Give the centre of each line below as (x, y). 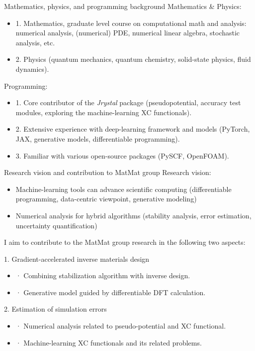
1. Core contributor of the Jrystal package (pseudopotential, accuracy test (128, 102)
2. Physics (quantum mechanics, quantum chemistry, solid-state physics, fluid (133, 59)
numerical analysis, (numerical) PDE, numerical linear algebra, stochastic (128, 33)
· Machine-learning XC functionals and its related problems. (109, 342)
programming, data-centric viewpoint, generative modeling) (106, 199)
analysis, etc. (35, 42)
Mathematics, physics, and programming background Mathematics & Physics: (123, 6)
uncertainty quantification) (56, 225)
